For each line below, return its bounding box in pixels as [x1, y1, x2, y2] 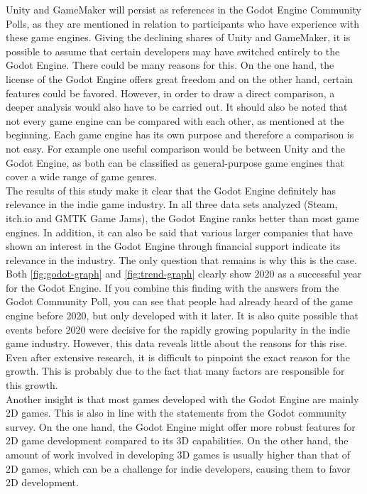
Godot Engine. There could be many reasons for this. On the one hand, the [6, 57, 334, 72]
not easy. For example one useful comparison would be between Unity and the [6, 141, 346, 155]
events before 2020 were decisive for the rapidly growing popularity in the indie [6, 322, 350, 336]
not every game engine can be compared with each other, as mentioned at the [6, 113, 344, 128]
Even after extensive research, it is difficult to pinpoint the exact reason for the [6, 349, 350, 364]
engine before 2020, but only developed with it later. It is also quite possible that [6, 308, 359, 323]
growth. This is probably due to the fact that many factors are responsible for [6, 363, 345, 378]
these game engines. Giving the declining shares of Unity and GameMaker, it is [6, 30, 351, 45]
